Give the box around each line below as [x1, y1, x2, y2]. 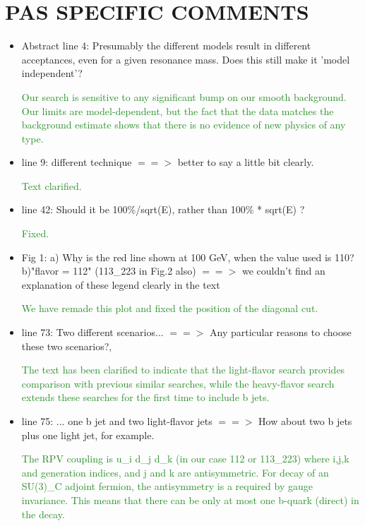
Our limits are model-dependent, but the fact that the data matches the [21, 103, 334, 118]
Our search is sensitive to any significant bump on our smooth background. [21, 89, 347, 104]
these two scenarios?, [21, 338, 112, 353]
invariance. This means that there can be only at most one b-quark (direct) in [21, 492, 359, 507]
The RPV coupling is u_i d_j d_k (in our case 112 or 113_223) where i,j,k [21, 451, 349, 466]
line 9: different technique [21, 155, 132, 169]
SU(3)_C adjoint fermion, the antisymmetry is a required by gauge [21, 479, 313, 494]
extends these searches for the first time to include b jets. [21, 390, 270, 405]
